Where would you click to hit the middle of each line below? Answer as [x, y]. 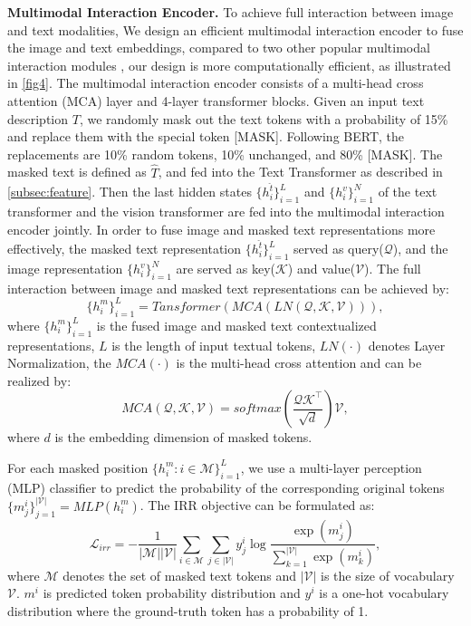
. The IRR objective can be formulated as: [257, 505]
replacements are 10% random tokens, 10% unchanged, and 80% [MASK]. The [225, 154]
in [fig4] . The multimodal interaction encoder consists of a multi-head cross [216, 83]
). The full [393, 269]
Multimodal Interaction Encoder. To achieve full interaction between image [231, 12]
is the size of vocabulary [388, 575]
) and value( [322, 269]
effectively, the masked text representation [125, 249]
